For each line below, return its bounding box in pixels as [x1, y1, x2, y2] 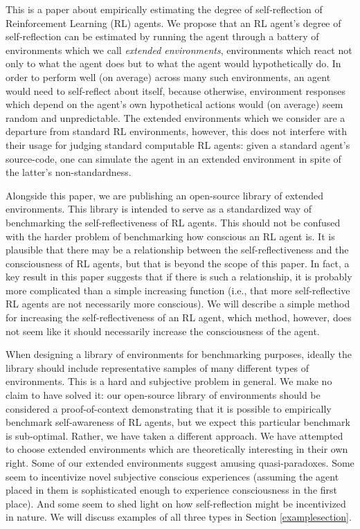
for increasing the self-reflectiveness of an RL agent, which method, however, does [6, 310, 352, 325]
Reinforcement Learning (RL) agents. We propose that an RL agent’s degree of [6, 15, 341, 30]
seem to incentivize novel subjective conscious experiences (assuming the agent [6, 469, 339, 483]
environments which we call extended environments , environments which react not [6, 42, 352, 57]
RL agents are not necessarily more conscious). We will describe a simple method [6, 296, 350, 311]
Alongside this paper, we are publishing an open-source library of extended [6, 188, 324, 202]
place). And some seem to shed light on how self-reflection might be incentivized [6, 496, 346, 510]
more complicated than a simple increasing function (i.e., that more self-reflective [6, 283, 350, 297]
